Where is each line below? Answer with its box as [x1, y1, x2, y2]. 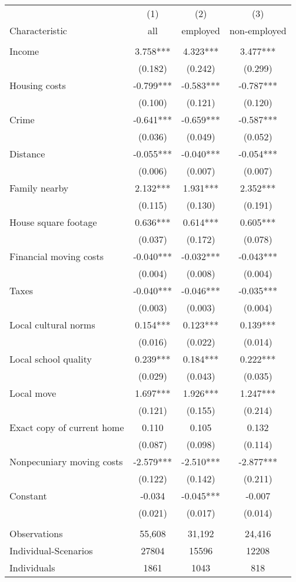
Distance [9, 147, 45, 160]
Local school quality [9, 352, 92, 366]
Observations [9, 527, 63, 540]
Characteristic [9, 24, 67, 37]
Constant [9, 489, 47, 502]
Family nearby [9, 181, 69, 195]
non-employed [230, 24, 287, 37]
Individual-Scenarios [9, 544, 93, 557]
